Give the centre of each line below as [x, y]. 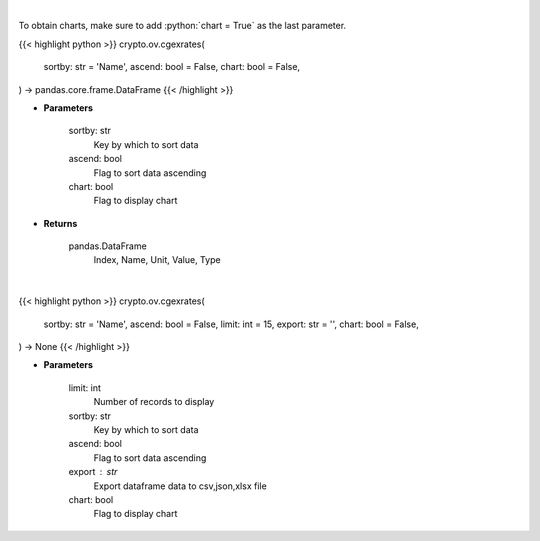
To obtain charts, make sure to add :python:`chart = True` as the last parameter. [182, 26]
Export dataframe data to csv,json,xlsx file [180, 486]
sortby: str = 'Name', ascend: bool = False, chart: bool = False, [171, 67]
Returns [60, 223]
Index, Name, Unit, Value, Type [157, 260]
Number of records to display [154, 402]
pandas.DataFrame [107, 246]
